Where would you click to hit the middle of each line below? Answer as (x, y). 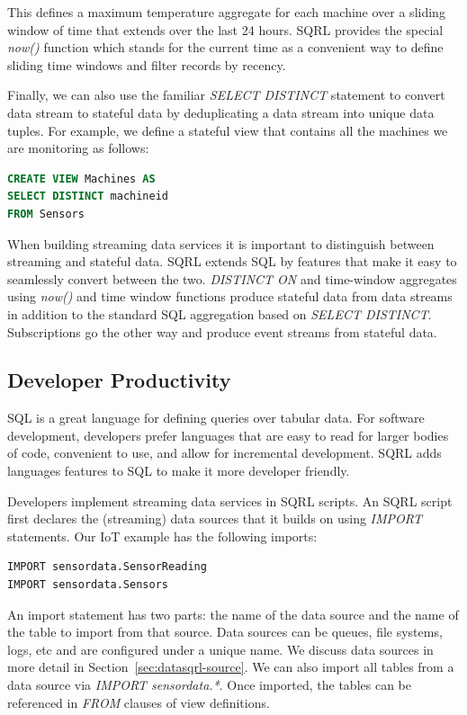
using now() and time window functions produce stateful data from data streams (230, 296)
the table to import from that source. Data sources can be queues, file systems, (225, 632)
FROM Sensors (46, 214)
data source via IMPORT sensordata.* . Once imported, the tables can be (209, 685)
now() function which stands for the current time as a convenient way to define (225, 47)
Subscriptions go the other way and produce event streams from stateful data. (222, 331)
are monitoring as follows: (78, 148)
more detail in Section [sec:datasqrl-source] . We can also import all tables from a (231, 667)
